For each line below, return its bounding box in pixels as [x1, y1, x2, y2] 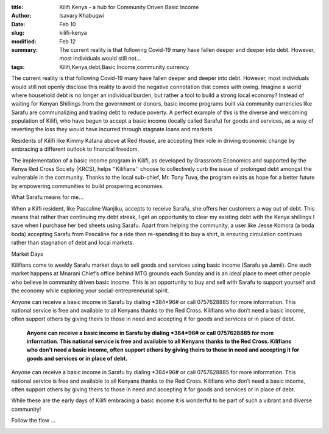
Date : [11, 20, 26, 27]
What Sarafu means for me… [11, 193, 83, 201]
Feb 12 [59, 37, 76, 45]
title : [11, 4, 24, 10]
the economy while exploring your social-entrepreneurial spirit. [11, 287, 169, 294]
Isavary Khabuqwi [59, 12, 105, 20]
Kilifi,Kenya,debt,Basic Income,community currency [59, 63, 189, 70]
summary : [11, 46, 38, 53]
